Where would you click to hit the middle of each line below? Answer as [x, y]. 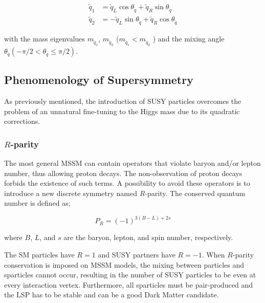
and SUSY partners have [137, 254]
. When [213, 254]
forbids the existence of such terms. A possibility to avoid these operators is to [127, 183]
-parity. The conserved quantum [195, 193]
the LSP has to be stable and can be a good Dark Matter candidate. [112, 295]
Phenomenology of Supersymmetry [99, 80]
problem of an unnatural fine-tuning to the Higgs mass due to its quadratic [122, 111]
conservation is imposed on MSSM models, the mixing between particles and [124, 264]
